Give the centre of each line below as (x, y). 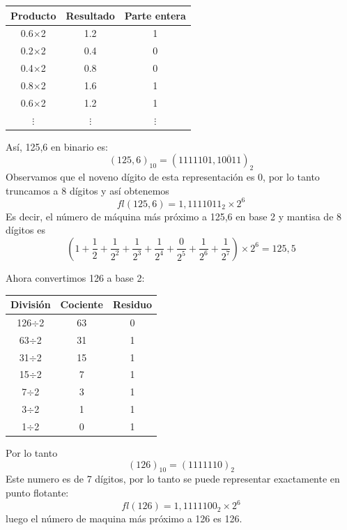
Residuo (132, 304)
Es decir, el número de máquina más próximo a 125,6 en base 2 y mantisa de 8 (174, 216)
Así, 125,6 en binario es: (57, 146)
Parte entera (155, 15)
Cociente (82, 304)
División (31, 304)
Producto (33, 15)
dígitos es (25, 230)
